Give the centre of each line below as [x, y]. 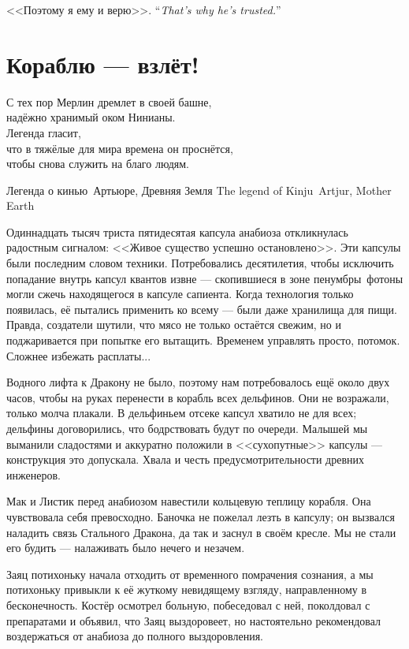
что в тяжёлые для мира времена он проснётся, [120, 148]
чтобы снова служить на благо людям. [98, 164]
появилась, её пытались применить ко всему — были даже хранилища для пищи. [202, 309]
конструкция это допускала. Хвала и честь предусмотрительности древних [186, 459]
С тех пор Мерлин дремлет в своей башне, [109, 101]
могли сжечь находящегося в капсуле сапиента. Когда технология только [180, 294]
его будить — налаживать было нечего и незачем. [126, 548]
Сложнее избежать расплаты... [79, 355]
